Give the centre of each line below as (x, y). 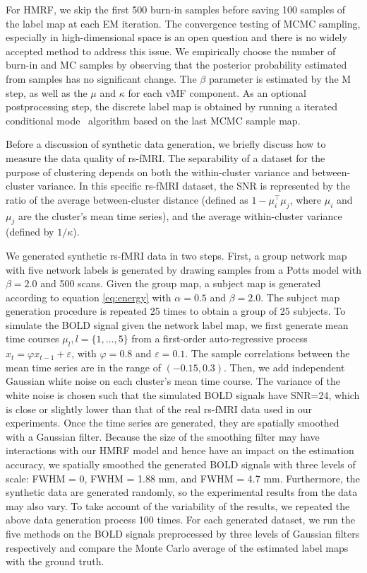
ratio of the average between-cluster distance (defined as (127, 199)
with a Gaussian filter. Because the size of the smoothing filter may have (163, 436)
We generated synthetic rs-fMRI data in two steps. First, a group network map (176, 255)
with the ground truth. (55, 561)
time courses (32, 338)
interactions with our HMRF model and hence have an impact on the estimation (180, 450)
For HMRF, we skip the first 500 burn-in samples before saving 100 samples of (176, 9)
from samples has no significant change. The (101, 78)
